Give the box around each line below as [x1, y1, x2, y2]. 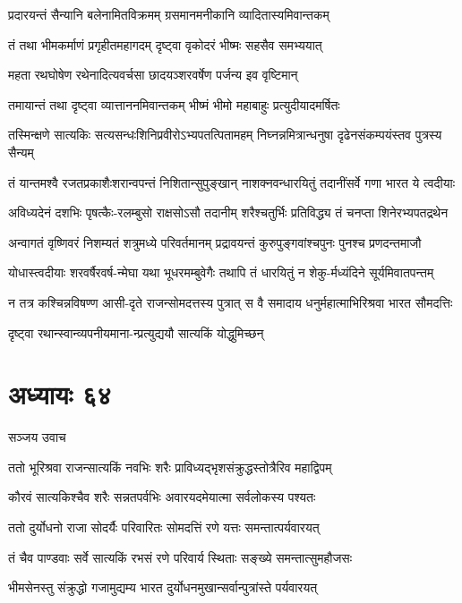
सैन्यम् [8, 142, 34, 161]
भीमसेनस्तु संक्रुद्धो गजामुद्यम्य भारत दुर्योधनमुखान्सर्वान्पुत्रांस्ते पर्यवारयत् [8, 578, 318, 597]
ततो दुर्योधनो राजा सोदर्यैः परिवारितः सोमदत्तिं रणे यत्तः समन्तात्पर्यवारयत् [8, 518, 320, 537]
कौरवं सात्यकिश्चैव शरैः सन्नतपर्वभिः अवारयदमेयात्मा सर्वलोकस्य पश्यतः [8, 488, 316, 506]
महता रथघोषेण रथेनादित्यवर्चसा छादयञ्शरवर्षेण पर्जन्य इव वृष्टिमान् [8, 65, 298, 84]
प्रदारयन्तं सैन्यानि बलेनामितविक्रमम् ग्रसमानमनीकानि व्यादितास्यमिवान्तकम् [8, 5, 329, 23]
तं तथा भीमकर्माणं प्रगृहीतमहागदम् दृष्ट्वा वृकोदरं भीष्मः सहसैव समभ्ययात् [8, 35, 322, 54]
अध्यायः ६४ [8, 376, 112, 412]
